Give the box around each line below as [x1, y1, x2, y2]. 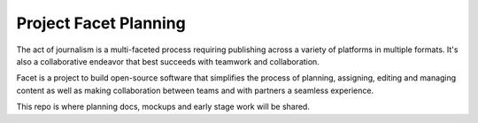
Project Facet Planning [16, 13, 186, 33]
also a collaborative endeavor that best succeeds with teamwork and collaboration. [16, 56, 320, 66]
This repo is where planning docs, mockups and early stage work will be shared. [16, 102, 310, 112]
